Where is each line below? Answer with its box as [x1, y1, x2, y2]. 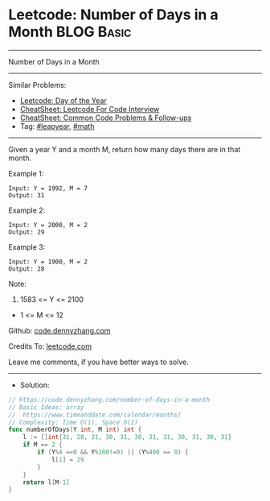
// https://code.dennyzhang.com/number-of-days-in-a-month [8, 395, 211, 404]
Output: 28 [8, 264, 45, 273]
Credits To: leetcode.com [8, 341, 92, 351]
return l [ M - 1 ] [22, 478, 70, 487]
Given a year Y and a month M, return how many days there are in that [8, 144, 241, 154]
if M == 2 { [22, 441, 63, 449]
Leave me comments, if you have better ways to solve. [8, 357, 189, 366]
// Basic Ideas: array [8, 403, 84, 412]
